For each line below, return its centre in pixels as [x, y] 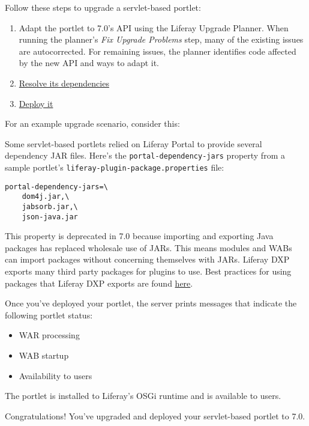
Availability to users [55, 375]
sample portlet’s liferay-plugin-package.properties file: [115, 167]
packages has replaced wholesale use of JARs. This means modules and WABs [148, 247]
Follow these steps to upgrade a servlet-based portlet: [103, 7]
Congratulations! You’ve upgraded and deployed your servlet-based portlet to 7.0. [155, 415]
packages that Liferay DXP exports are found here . [99, 283]
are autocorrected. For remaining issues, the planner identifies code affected [157, 51]
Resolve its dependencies [64, 83]
